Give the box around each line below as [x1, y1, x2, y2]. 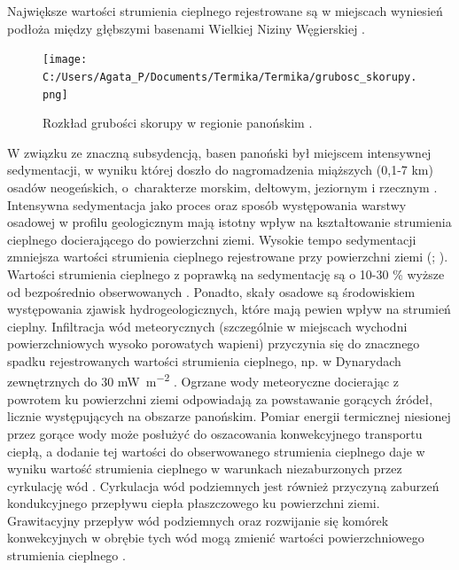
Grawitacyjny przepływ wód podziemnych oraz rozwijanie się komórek [7, 511, 389, 529]
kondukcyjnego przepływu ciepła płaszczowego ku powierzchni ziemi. [7, 494, 380, 512]
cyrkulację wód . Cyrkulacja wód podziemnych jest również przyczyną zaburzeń [7, 476, 440, 495]
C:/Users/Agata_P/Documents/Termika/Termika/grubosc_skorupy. [43, 70, 417, 83]
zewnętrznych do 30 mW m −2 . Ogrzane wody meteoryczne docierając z [7, 370, 400, 391]
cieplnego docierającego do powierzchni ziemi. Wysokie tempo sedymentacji [7, 230, 416, 248]
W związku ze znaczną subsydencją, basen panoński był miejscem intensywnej [7, 143, 432, 161]
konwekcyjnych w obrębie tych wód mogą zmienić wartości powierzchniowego [7, 528, 424, 547]
